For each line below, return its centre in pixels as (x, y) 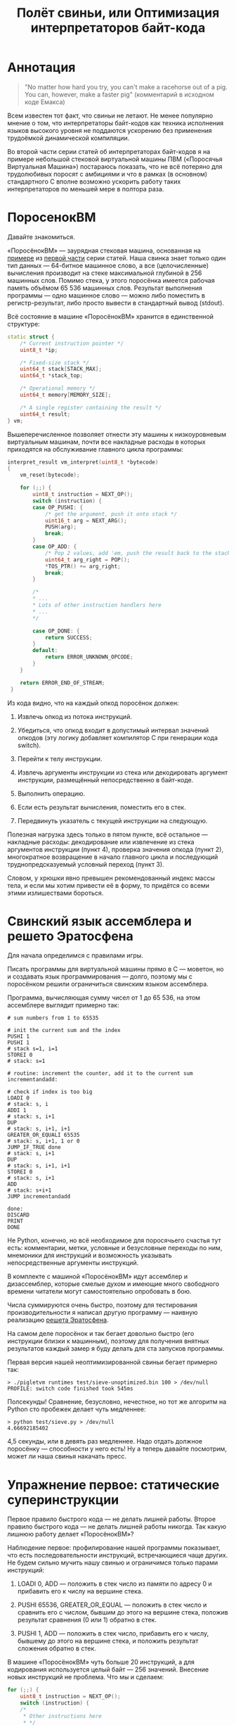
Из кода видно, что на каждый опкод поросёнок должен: (93, 703)
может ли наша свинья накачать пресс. (67, 1456)
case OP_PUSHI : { (58, 507)
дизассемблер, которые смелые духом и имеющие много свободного (113, 1284)
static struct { (31, 337)
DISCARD (19, 1215)
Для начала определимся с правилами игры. (76, 955)
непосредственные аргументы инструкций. (73, 1263)
